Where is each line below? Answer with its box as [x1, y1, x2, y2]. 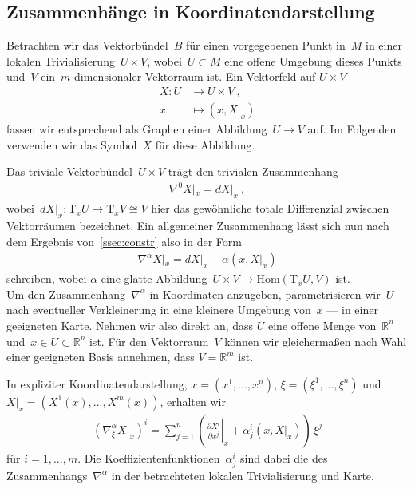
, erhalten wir [160, 392, 226, 409]
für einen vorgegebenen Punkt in [185, 37, 346, 54]
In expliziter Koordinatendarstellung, [6, 375, 188, 392]
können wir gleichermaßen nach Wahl [224, 332, 407, 349]
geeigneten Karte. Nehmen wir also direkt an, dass [6, 316, 254, 333]
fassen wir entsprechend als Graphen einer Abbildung [6, 121, 267, 137]
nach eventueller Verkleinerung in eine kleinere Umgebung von [6, 301, 311, 318]
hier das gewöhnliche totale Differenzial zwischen [151, 200, 389, 217]
